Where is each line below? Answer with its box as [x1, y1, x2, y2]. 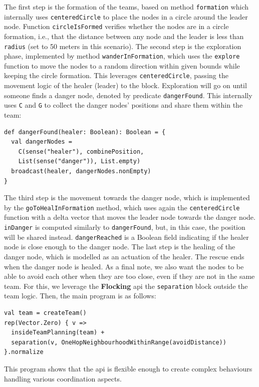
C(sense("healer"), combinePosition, [18, 148, 144, 155]
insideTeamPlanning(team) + [11, 329, 105, 336]
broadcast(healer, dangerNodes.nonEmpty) [11, 168, 151, 175]
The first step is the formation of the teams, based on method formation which [4, 2, 248, 12]
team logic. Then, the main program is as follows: [4, 290, 156, 301]
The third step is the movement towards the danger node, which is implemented [4, 192, 250, 203]
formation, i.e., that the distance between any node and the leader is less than [4, 31, 244, 41]
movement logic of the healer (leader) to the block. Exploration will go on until [4, 80, 247, 91]
